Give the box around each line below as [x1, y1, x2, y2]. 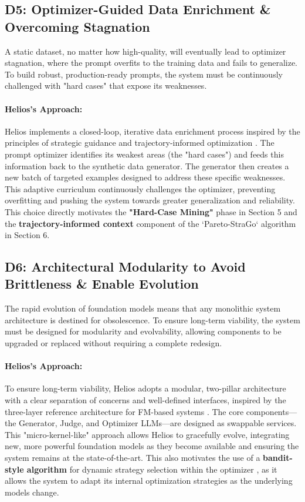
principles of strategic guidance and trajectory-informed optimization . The [5, 136, 274, 149]
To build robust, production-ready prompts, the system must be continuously [5, 68, 283, 80]
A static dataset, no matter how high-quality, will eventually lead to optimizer [5, 45, 286, 57]
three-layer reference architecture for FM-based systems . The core [5, 405, 244, 417]
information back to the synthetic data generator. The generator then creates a [5, 159, 289, 172]
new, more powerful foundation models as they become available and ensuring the [5, 440, 299, 452]
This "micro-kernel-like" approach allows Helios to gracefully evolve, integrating [5, 428, 290, 440]
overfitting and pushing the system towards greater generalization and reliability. [5, 194, 295, 206]
